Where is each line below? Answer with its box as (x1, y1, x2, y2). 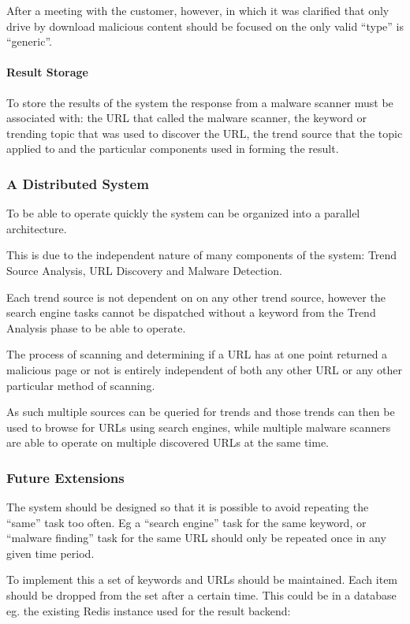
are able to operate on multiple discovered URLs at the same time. (6, 434, 330, 451)
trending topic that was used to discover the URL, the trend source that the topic (6, 124, 403, 141)
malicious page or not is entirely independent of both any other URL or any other (6, 361, 403, 377)
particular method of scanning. (6, 377, 155, 393)
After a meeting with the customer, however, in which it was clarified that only (6, 2, 389, 18)
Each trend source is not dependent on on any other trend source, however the (6, 288, 386, 305)
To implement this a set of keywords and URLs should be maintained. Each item (6, 571, 398, 588)
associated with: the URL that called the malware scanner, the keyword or (6, 110, 367, 126)
